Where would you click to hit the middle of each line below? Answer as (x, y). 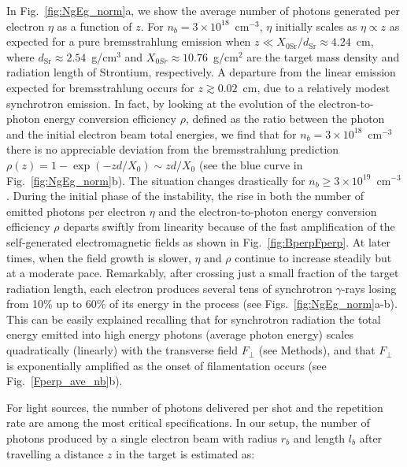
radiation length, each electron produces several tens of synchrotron (169, 288)
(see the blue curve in (251, 164)
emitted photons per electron (76, 211)
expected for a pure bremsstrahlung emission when (129, 41)
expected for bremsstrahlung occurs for (100, 87)
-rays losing (369, 288)
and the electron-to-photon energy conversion (268, 211)
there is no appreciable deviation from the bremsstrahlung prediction (173, 149)
